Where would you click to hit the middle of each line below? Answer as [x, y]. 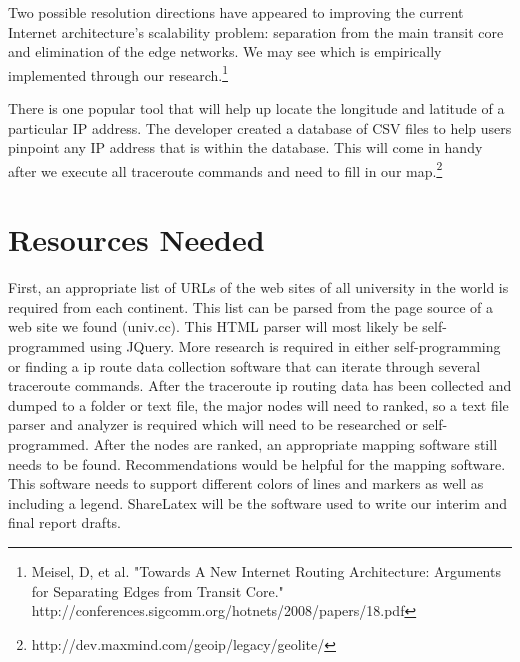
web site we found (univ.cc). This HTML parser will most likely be [213, 326]
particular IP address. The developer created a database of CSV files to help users [260, 127]
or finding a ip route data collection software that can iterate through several [244, 365]
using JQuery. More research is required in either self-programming [295, 345]
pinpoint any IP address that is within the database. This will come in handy [245, 147]
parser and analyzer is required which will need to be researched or [213, 424]
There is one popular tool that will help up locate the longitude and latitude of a [256, 108]
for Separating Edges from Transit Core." [157, 590]
